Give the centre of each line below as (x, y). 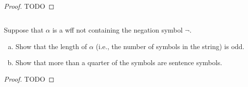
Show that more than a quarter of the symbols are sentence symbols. (119, 62)
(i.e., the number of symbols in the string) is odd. (170, 46)
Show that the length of (51, 46)
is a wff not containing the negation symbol (117, 29)
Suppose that (24, 29)
